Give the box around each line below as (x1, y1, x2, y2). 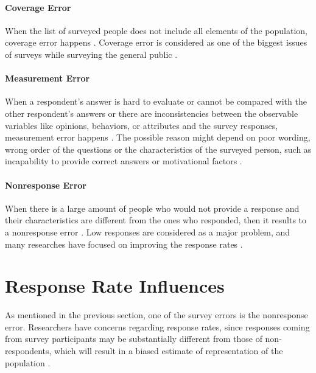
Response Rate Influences (5, 273, 225, 298)
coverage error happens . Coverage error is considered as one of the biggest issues (5, 36, 307, 49)
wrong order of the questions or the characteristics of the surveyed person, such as (5, 142, 312, 155)
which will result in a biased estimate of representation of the (54, 344, 283, 357)
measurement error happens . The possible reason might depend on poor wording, (5, 131, 311, 144)
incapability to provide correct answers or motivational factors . (5, 155, 242, 167)
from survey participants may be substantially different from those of (5, 332, 262, 345)
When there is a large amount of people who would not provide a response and (5, 201, 300, 214)
